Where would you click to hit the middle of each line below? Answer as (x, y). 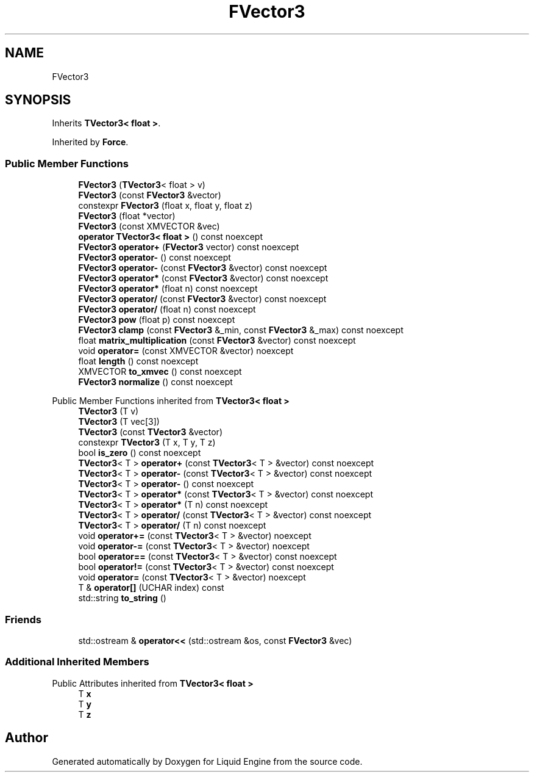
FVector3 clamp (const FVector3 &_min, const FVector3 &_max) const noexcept (241, 330)
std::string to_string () (122, 598)
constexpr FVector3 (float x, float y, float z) (166, 206)
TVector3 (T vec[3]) (119, 422)
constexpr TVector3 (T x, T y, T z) (147, 443)
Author (27, 738)
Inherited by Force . (90, 142)
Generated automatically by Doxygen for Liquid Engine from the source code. (207, 761)
